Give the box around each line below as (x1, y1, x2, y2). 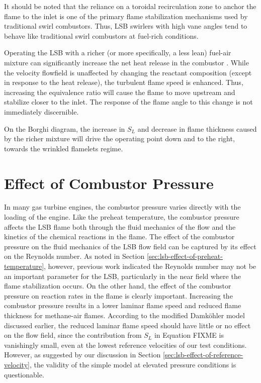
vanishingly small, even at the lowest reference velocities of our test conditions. (4, 339, 247, 350)
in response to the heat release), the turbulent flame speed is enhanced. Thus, (4, 77, 243, 87)
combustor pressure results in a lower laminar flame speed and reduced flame (4, 300, 241, 311)
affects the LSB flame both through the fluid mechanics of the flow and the (4, 221, 236, 232)
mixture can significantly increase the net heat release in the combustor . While (4, 57, 249, 67)
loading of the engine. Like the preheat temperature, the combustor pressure (4, 212, 239, 222)
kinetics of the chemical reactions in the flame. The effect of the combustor (4, 231, 235, 242)
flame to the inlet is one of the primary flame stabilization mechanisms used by (4, 11, 248, 21)
